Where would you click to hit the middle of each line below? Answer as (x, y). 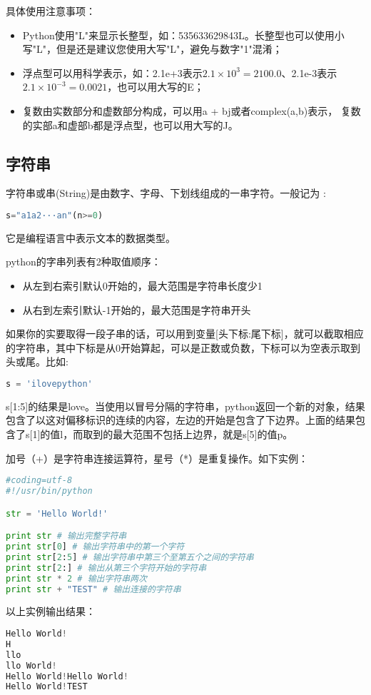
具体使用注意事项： (51, 11)
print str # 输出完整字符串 (66, 536)
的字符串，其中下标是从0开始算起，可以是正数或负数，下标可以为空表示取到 (183, 347)
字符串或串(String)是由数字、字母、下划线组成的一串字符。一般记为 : (166, 193)
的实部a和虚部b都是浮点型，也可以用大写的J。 (130, 125)
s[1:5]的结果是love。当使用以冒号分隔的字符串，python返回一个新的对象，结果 (185, 406)
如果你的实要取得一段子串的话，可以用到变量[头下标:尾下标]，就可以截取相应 (185, 334)
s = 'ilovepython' (49, 384)
